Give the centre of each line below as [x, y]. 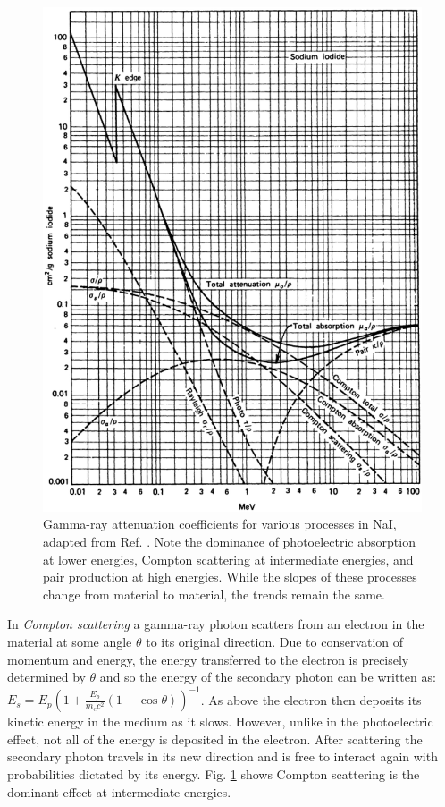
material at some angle [70, 642]
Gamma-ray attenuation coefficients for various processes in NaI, [220, 524]
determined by [46, 677]
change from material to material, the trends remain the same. [214, 594]
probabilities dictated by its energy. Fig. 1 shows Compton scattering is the [214, 774]
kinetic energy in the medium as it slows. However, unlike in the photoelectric [220, 722]
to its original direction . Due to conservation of [275, 642]
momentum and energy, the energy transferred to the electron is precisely [208, 659]
